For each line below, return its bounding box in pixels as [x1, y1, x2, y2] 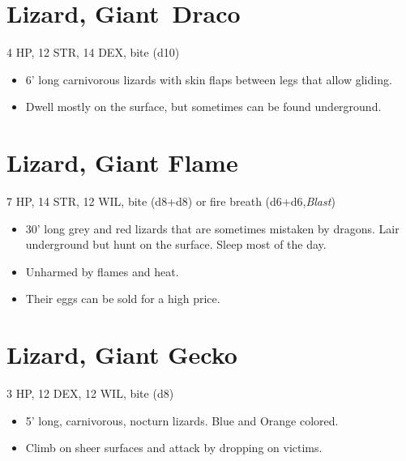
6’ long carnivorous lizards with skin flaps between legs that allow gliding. [25, 70, 392, 88]
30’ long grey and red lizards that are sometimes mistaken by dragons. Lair [25, 220, 400, 237]
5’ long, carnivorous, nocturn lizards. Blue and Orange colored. [25, 412, 339, 429]
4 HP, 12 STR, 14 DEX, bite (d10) [6, 44, 180, 61]
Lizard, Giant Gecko [6, 338, 237, 371]
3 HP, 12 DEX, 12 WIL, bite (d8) [6, 385, 174, 402]
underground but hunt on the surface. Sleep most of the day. [25, 236, 327, 253]
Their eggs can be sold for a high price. [25, 290, 220, 307]
